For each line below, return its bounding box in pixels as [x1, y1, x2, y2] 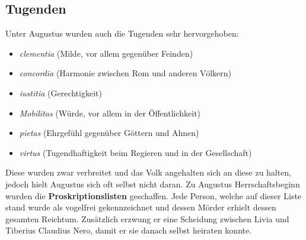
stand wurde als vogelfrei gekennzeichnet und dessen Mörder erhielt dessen [5, 201, 276, 213]
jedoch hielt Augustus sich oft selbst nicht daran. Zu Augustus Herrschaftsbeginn [5, 177, 300, 190]
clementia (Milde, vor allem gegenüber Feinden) [19, 47, 193, 59]
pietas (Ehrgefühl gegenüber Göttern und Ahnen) [19, 127, 199, 139]
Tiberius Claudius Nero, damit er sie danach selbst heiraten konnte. [5, 224, 252, 236]
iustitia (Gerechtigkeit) [19, 86, 102, 99]
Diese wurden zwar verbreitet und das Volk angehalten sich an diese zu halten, [5, 166, 292, 179]
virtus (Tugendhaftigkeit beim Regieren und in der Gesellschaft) [19, 146, 252, 158]
